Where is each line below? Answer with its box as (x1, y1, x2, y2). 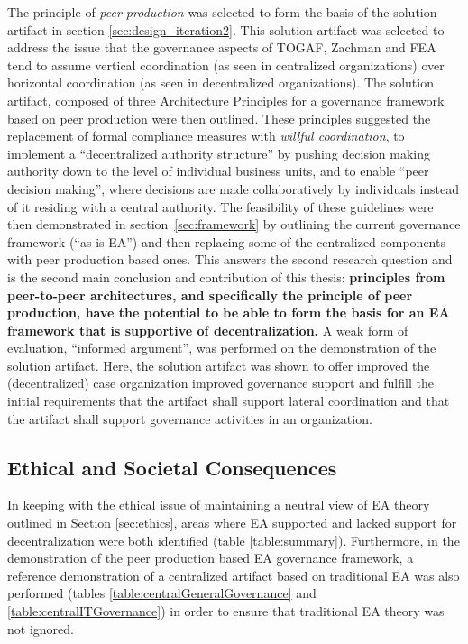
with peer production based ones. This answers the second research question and (7, 250, 453, 269)
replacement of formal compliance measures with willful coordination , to (7, 126, 405, 145)
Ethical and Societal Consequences (7, 453, 337, 481)
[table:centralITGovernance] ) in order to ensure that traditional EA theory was (7, 602, 445, 621)
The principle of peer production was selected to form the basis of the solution (7, 3, 437, 21)
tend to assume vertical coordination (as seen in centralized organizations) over (7, 55, 445, 74)
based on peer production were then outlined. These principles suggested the (7, 108, 431, 127)
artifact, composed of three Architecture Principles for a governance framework (7, 90, 445, 109)
